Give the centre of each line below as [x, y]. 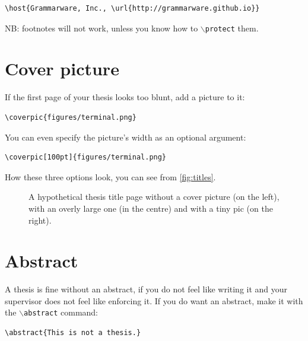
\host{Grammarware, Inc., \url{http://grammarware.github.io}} [132, 8]
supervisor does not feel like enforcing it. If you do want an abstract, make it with [154, 300]
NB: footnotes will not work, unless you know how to [101, 28]
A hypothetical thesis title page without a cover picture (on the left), [154, 197]
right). [40, 220]
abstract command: [61, 312]
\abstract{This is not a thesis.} [73, 333]
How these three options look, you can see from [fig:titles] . [110, 176]
